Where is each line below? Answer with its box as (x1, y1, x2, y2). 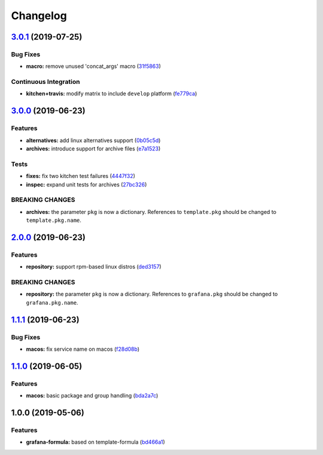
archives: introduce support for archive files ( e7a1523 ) (26, 145, 161, 152)
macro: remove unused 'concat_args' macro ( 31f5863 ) (26, 63, 161, 70)
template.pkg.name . (26, 216, 82, 224)
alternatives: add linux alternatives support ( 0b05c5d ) (26, 137, 161, 144)
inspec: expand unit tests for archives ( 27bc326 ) (26, 180, 147, 188)
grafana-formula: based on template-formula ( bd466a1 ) (26, 438, 166, 446)
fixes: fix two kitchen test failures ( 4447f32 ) (26, 173, 136, 180)
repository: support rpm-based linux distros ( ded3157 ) (26, 263, 161, 270)
